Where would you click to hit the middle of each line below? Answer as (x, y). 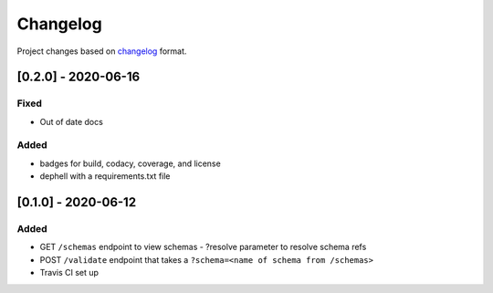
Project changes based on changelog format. (102, 51)
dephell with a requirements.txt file (105, 176)
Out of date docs (72, 121)
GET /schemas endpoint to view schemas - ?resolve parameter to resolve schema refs (203, 247)
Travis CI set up (69, 273)
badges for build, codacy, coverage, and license (130, 163)
